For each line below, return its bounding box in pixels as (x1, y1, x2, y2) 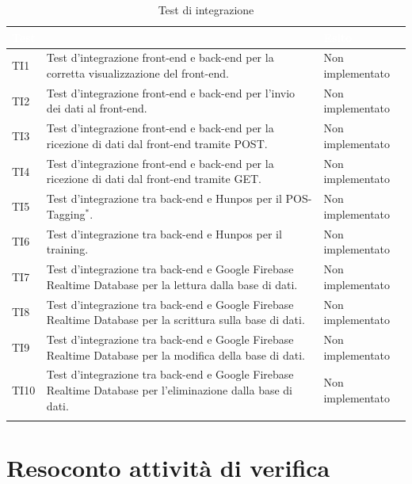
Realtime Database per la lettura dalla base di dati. (46, 276, 298, 292)
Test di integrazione (158, 2, 254, 17)
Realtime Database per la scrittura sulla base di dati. (46, 311, 305, 328)
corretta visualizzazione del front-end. (46, 65, 229, 82)
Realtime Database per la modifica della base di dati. (46, 346, 305, 363)
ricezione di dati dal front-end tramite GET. (46, 170, 261, 187)
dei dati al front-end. (46, 100, 147, 116)
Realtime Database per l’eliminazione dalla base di (46, 381, 292, 398)
